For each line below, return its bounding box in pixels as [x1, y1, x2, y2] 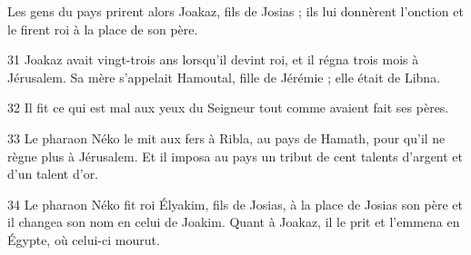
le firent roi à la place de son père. [7, 19, 198, 38]
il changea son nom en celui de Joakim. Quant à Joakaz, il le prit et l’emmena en [7, 212, 460, 231]
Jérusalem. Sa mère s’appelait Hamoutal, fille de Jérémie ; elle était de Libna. [7, 67, 441, 86]
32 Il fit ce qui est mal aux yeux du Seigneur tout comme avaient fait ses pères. [7, 98, 449, 117]
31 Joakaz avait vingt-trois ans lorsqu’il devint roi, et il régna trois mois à [7, 50, 419, 69]
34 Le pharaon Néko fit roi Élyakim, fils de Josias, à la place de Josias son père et [7, 194, 464, 213]
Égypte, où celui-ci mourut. [7, 230, 160, 249]
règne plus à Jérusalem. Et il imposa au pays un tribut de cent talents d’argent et [7, 146, 464, 165]
